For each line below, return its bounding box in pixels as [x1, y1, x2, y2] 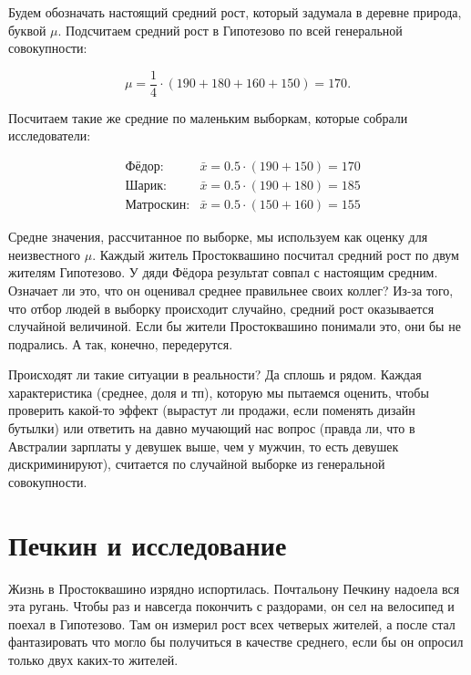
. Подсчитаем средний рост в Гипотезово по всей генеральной [57, 20, 403, 39]
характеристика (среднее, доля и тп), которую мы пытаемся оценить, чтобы [8, 382, 429, 401]
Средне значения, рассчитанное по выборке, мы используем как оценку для [8, 227, 428, 246]
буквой [8, 20, 46, 39]
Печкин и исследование [8, 525, 287, 563]
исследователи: [8, 126, 91, 145]
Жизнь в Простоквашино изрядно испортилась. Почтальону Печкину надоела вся [8, 578, 460, 597]
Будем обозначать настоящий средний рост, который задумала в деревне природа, [8, 3, 462, 21]
